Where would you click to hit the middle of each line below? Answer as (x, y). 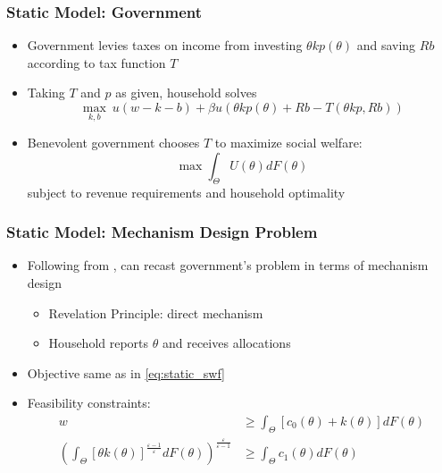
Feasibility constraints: (89, 403)
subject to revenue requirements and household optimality (186, 192)
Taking (46, 93)
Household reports (99, 343)
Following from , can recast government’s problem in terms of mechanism (228, 265)
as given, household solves (186, 93)
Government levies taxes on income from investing (165, 45)
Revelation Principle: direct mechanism (156, 313)
